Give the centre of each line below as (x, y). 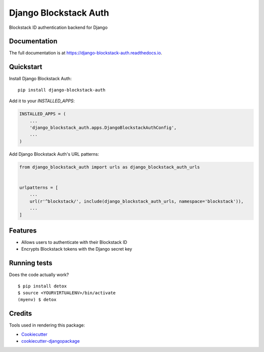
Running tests (31, 263)
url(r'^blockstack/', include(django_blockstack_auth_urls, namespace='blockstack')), (137, 201)
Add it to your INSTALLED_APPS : (42, 101)
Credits (21, 314)
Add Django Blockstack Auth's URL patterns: (54, 154)
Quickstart (26, 67)
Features (23, 230)
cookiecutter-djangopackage (51, 341)
